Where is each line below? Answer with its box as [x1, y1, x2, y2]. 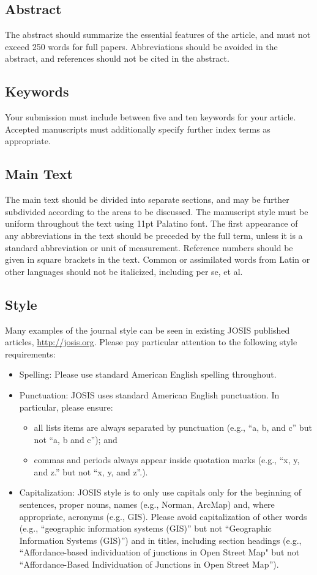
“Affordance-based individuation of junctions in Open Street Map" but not [19, 546, 300, 559]
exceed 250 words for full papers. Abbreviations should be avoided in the [5, 40, 278, 53]
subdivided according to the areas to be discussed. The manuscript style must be [5, 205, 308, 218]
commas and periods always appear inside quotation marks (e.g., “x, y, [34, 453, 300, 466]
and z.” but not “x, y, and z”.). [34, 465, 148, 478]
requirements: [5, 347, 56, 360]
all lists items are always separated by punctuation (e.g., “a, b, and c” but [34, 421, 312, 434]
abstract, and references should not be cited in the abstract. [5, 52, 229, 65]
